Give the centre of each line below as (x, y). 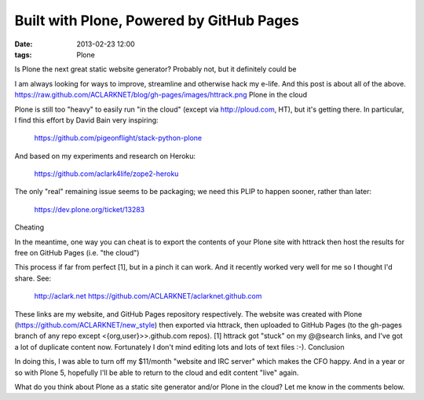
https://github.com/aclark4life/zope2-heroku (106, 174)
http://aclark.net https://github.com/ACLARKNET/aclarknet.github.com (148, 296)
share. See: (33, 278)
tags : (23, 54)
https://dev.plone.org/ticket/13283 (90, 209)
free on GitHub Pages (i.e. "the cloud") (77, 253)
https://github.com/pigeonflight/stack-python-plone (118, 138)
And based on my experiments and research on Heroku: (105, 156)
